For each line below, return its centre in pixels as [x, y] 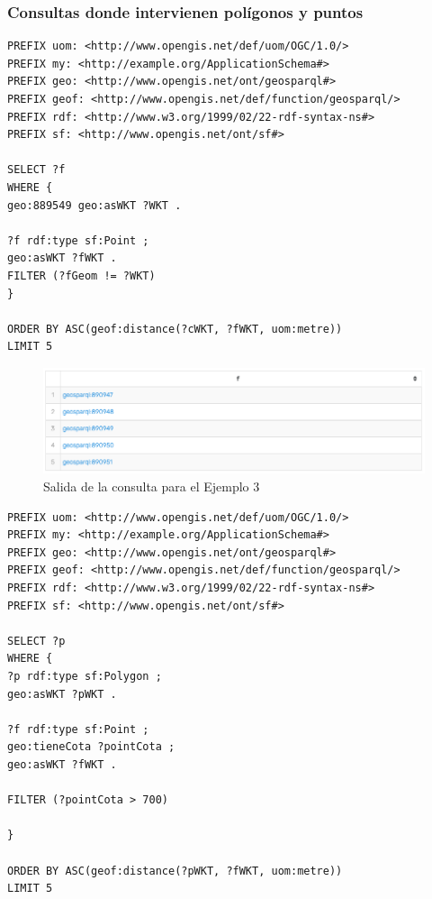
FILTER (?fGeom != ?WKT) [81, 275]
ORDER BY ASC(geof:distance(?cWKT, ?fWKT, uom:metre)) [175, 329]
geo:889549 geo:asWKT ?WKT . [94, 205]
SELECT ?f [36, 170]
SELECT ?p [36, 641]
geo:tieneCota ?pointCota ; [91, 747]
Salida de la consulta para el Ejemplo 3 [152, 486]
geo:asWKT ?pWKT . [62, 694]
